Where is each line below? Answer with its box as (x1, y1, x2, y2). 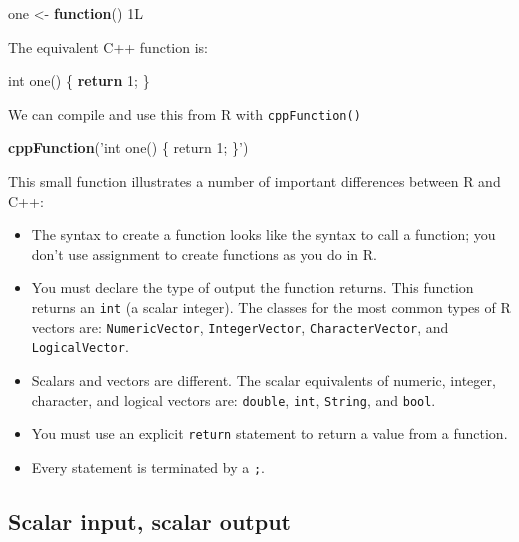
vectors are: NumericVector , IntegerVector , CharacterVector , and (31, 316, 449, 337)
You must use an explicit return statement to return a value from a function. (31, 423, 508, 444)
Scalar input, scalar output (8, 505, 291, 536)
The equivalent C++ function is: (8, 36, 208, 57)
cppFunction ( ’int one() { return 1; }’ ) (8, 137, 249, 158)
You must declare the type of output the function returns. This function (31, 277, 474, 298)
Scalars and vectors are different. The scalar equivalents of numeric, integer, (31, 369, 496, 390)
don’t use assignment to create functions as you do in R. (31, 243, 377, 264)
